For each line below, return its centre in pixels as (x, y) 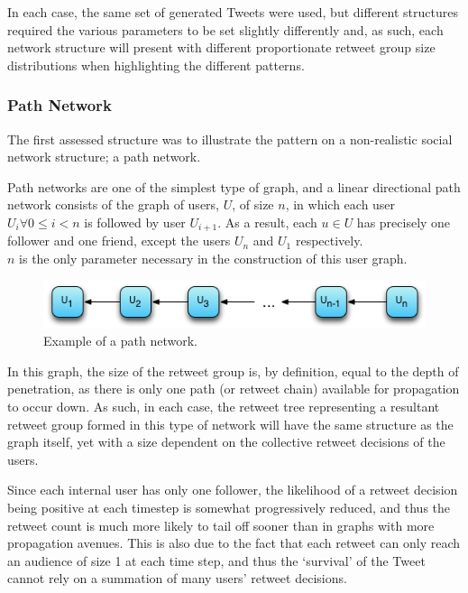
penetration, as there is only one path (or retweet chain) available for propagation (234, 389)
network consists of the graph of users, (113, 204)
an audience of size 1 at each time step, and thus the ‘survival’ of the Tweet (216, 560)
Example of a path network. (120, 341)
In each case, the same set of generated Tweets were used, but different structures (233, 12)
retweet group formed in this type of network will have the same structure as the (230, 424)
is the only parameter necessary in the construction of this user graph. (213, 259)
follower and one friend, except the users (119, 241)
